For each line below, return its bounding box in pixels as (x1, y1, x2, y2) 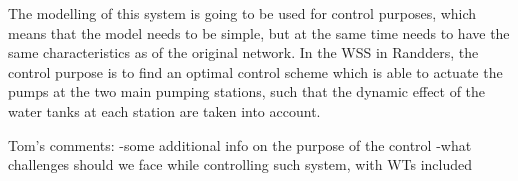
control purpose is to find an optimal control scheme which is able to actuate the (8, 61, 503, 82)
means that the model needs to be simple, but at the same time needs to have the (8, 22, 510, 43)
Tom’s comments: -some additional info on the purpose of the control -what (8, 134, 472, 155)
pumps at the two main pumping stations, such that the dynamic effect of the (8, 81, 486, 102)
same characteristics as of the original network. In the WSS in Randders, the (8, 42, 479, 63)
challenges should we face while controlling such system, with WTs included (8, 154, 473, 175)
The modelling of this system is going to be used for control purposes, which (8, 3, 477, 23)
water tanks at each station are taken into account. (8, 100, 321, 121)
